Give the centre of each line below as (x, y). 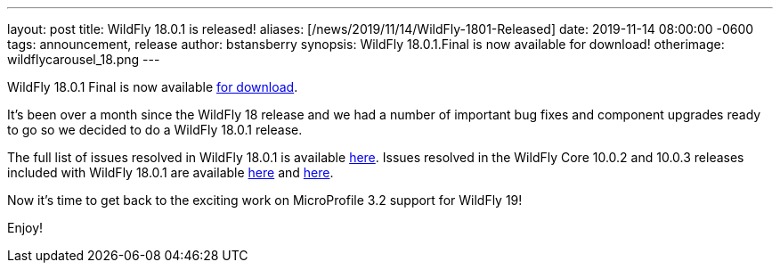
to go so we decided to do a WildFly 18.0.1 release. (155, 130)
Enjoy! (25, 228)
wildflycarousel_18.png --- (84, 59)
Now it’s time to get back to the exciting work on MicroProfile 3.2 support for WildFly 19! (265, 200)
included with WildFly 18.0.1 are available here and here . (171, 172)
